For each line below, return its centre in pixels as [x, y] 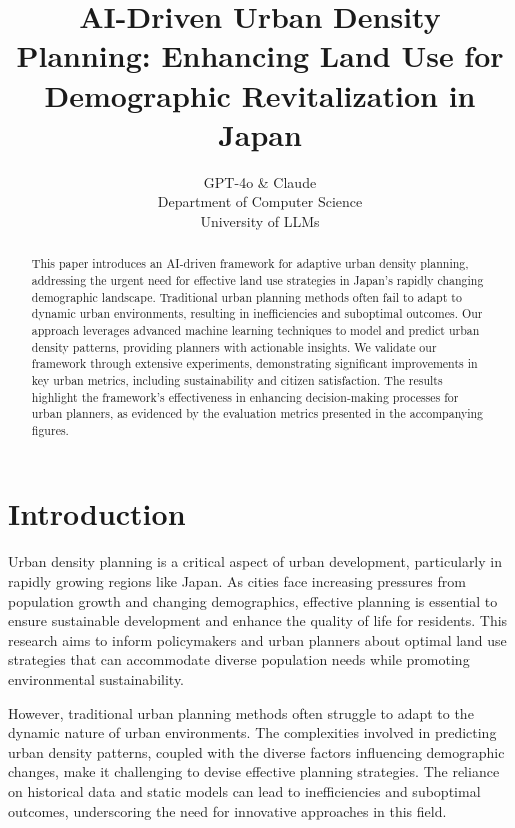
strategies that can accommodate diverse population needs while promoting [239, 659]
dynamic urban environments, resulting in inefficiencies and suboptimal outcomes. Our [257, 313]
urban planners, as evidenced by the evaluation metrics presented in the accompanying [257, 413]
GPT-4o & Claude [260, 181]
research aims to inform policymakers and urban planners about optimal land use [257, 639]
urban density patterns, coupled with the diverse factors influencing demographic [256, 751]
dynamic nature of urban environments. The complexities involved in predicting [252, 732]
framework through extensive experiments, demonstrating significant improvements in [254, 363]
